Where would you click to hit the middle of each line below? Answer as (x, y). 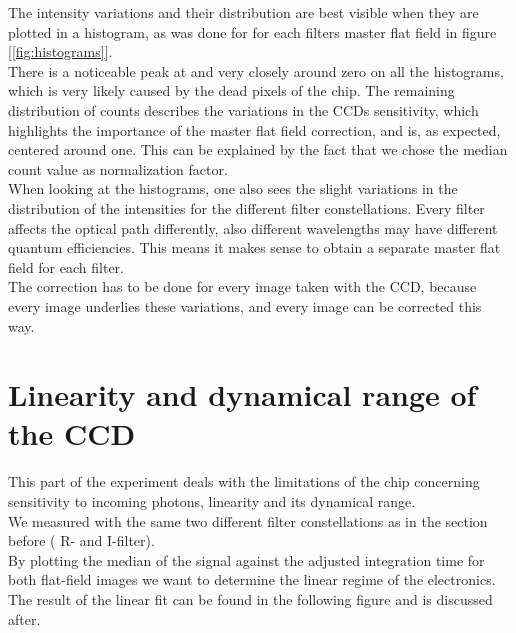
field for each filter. (66, 266)
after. (24, 618)
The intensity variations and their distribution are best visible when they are (243, 12)
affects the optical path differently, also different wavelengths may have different (253, 227)
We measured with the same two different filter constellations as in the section (248, 520)
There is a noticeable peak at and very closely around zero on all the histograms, (256, 70)
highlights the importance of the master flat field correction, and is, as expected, (254, 129)
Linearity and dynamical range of (242, 394)
